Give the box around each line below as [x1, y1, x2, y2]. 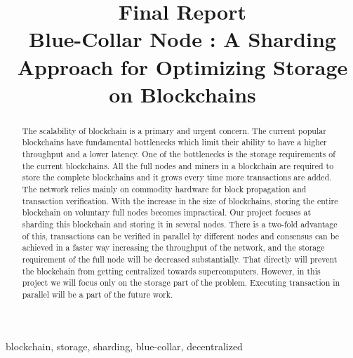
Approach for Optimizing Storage [17, 52, 348, 81]
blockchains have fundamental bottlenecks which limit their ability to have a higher [22, 136, 327, 148]
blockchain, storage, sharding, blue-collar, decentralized [6, 338, 243, 353]
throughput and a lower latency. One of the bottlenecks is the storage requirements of [22, 148, 335, 160]
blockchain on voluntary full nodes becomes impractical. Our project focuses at [22, 206, 312, 218]
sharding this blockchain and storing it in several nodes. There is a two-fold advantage [22, 218, 338, 230]
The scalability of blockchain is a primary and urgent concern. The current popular [22, 124, 326, 136]
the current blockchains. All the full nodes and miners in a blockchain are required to [22, 159, 334, 171]
